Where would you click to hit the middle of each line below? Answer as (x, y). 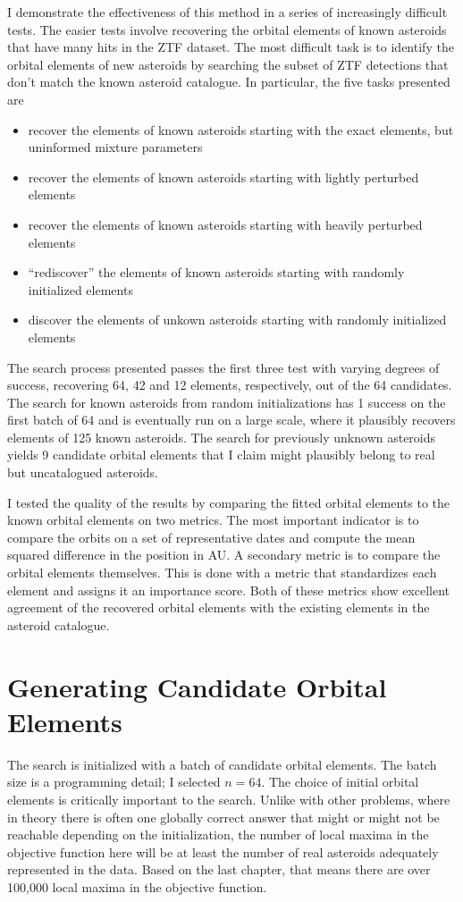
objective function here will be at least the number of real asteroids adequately (223, 851)
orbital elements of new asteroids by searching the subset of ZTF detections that (228, 64)
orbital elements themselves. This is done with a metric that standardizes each (222, 573)
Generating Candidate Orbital (197, 686)
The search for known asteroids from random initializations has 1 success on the (227, 402)
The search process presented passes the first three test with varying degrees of (223, 367)
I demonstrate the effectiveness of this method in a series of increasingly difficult (227, 12)
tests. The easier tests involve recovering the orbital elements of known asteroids (227, 29)
